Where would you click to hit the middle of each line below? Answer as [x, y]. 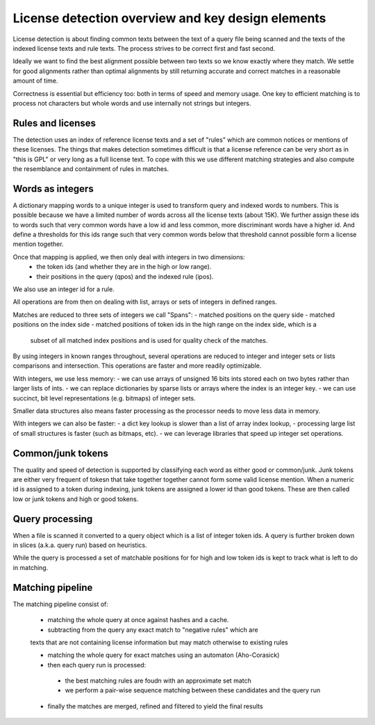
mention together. [38, 244]
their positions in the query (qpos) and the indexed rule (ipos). [125, 276]
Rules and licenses [55, 123]
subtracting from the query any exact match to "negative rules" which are [153, 630]
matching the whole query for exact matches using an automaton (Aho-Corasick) [164, 655]
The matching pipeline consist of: [61, 604]
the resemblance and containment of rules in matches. [91, 169]
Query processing [53, 519]
